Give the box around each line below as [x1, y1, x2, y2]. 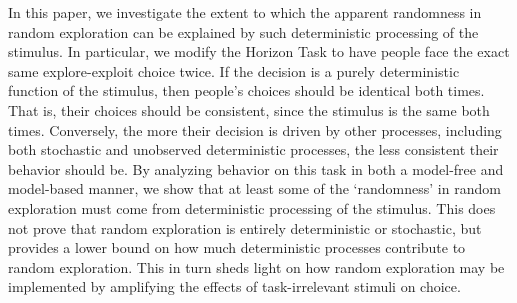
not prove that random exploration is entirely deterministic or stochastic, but [8, 217, 482, 238]
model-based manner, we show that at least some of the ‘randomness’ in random [8, 178, 501, 199]
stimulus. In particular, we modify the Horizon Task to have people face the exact [8, 41, 510, 62]
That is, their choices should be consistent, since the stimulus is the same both [8, 99, 490, 120]
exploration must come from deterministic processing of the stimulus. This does [8, 197, 496, 218]
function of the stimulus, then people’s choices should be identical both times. [8, 80, 485, 101]
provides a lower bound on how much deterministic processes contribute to [8, 237, 466, 258]
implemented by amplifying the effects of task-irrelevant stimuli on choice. [8, 276, 461, 297]
